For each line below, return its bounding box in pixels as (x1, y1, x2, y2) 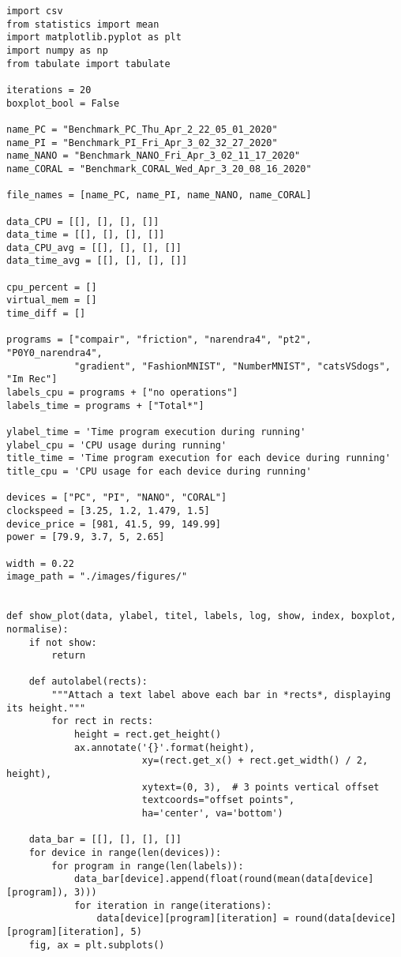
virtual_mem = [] (6, 295, 97, 306)
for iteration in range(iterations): (73, 899, 272, 911)
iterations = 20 (6, 84, 92, 96)
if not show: (28, 636, 97, 648)
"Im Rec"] (6, 373, 58, 385)
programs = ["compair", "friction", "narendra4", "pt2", (6, 334, 312, 346)
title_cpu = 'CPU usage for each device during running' (6, 465, 312, 477)
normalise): (6, 623, 69, 635)
